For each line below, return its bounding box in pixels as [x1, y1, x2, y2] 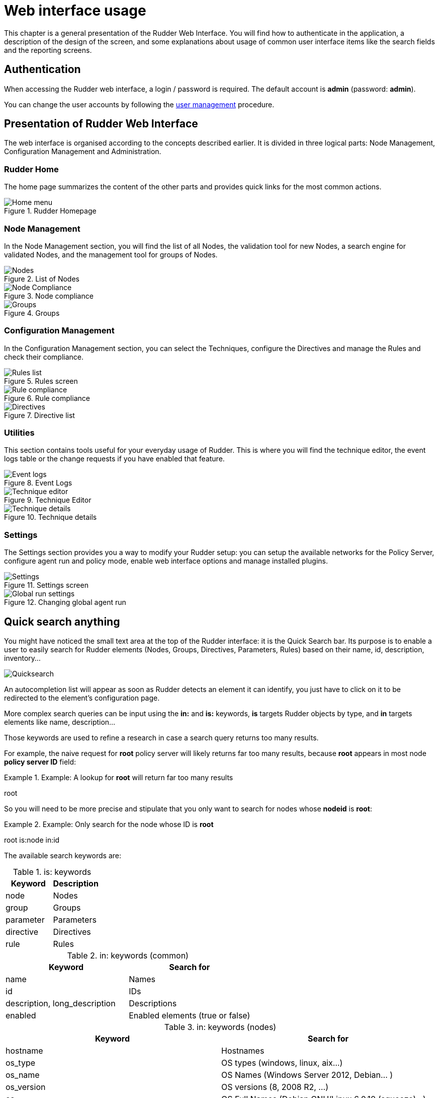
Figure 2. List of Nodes [4, 274, 79, 283]
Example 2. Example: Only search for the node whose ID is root [4, 820, 214, 829]
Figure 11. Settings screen [4, 581, 89, 590]
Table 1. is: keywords [13, 867, 92, 877]
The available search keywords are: [4, 851, 121, 860]
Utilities [4, 428, 35, 438]
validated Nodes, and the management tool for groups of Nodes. [4, 250, 218, 259]
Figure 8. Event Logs [4, 478, 72, 488]
